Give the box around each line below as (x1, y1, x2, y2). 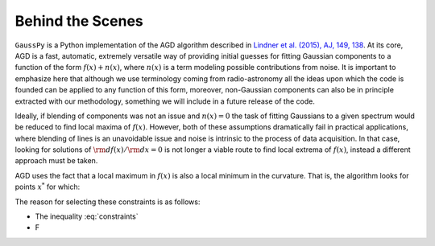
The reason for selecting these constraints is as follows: (14, 197, 201, 207)
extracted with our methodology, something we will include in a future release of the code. (14, 96, 316, 106)
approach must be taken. (14, 156, 98, 166)
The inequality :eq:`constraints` (35, 211, 139, 221)
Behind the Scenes (14, 12, 144, 30)
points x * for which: (14, 181, 81, 192)
